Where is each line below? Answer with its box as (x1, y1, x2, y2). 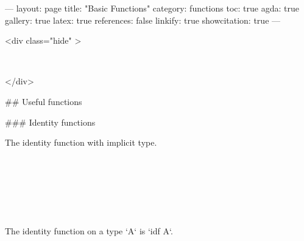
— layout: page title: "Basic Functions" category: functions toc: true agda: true (5, 2, 299, 14)
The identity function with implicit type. (5, 136, 157, 149)
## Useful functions (5, 95, 82, 107)
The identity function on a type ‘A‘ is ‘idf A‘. (5, 224, 173, 237)
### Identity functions (5, 115, 96, 128)
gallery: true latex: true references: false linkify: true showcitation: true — (5, 13, 281, 26)
